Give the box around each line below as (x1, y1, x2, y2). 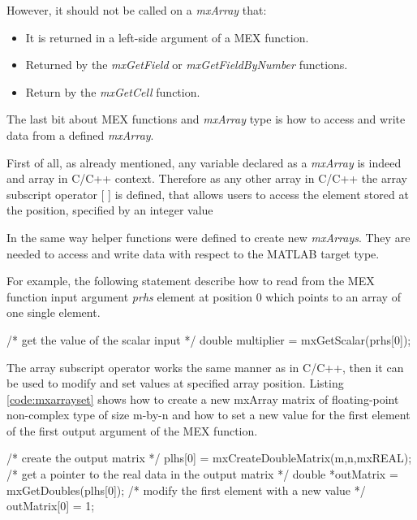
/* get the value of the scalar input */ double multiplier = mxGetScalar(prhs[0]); (6, 331, 411, 348)
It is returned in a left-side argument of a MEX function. (25, 28, 309, 45)
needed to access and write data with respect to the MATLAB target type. (6, 245, 380, 262)
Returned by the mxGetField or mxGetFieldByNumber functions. (25, 56, 348, 73)
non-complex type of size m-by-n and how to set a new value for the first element (6, 406, 411, 423)
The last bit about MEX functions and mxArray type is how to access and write (6, 110, 406, 128)
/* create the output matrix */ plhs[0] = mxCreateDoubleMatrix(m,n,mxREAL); (6, 449, 412, 466)
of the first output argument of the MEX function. (6, 422, 258, 439)
